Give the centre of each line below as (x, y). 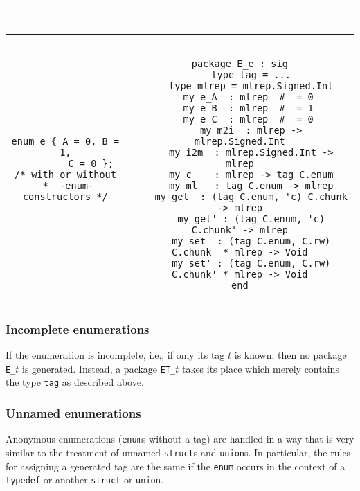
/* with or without (65, 175)
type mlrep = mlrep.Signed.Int (251, 86)
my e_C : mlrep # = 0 (248, 119)
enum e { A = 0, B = (65, 141)
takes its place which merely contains (260, 368)
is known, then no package (290, 355)
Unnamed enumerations (73, 413)
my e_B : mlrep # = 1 (248, 108)
